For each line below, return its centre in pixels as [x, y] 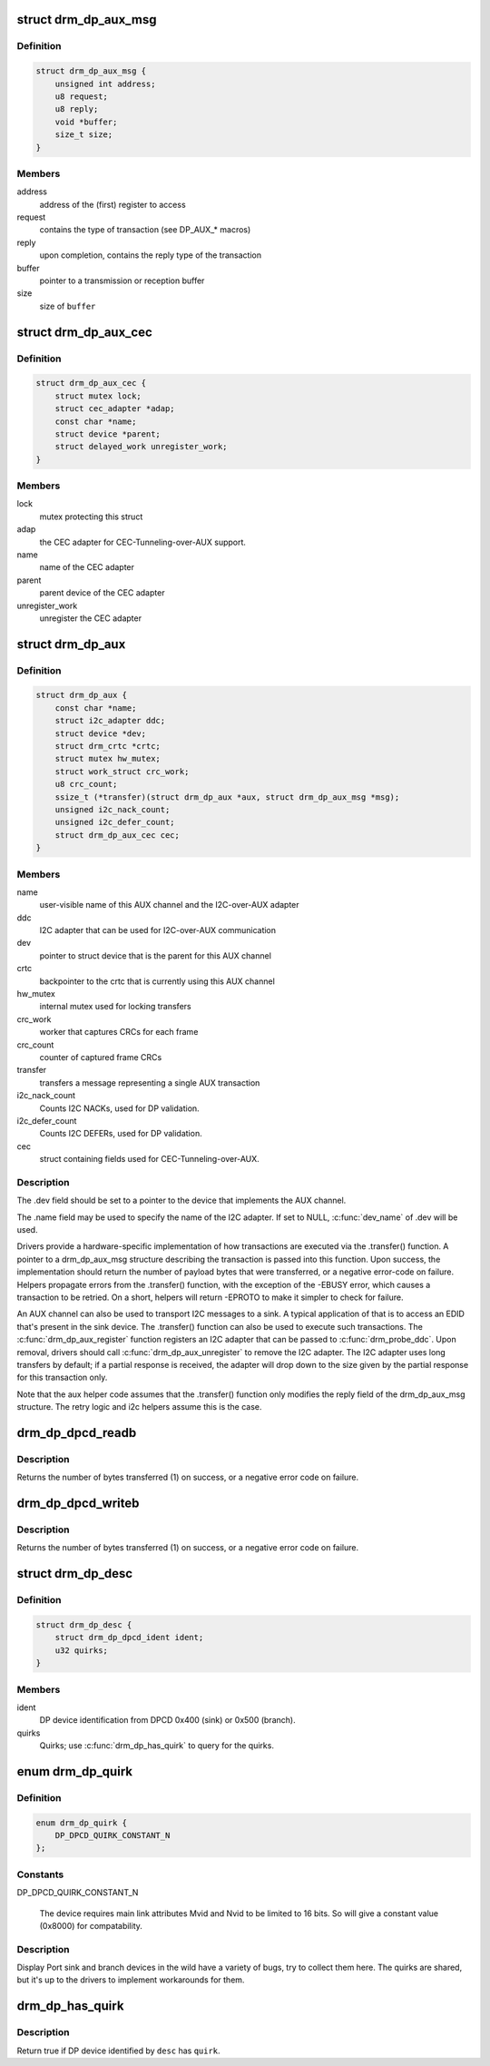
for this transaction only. [62, 1377]
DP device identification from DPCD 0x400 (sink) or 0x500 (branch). [167, 1720]
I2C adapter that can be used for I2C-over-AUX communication [158, 930]
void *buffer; [86, 122]
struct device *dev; [101, 733]
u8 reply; [77, 109]
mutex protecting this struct [91, 516]
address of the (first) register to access [113, 204]
